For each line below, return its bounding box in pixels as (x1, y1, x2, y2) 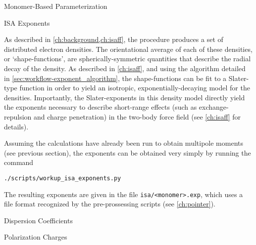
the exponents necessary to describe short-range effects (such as (4, 102, 197, 112)
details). (4, 121, 29, 131)
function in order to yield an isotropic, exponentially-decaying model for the (19, 82, 250, 93)
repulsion (4, 111, 32, 122)
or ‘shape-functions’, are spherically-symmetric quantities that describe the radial (4, 53, 251, 64)
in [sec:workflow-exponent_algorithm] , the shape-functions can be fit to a (4, 73, 227, 83)
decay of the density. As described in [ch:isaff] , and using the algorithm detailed (4, 63, 246, 73)
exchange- (199, 102, 229, 112)
